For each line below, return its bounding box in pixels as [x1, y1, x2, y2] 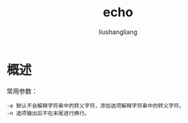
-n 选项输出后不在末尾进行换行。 [6, 110, 90, 117]
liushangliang [98, 28, 138, 36]
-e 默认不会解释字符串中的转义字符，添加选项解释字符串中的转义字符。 [6, 102, 184, 110]
